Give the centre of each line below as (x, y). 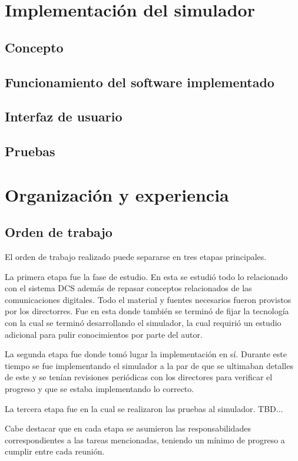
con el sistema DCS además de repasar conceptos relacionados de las (128, 288)
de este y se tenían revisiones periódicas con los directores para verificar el (139, 377)
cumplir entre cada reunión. (55, 451)
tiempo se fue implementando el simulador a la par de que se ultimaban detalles (149, 365)
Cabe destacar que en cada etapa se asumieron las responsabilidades (128, 428)
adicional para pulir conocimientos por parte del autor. (104, 334)
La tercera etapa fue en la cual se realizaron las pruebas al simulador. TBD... (144, 408)
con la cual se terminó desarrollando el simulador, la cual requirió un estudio (143, 323)
